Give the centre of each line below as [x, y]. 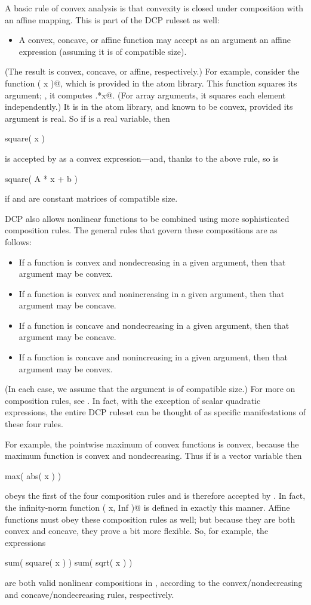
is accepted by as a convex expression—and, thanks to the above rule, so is [142, 158]
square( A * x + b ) [41, 178]
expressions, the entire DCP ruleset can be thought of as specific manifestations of [155, 412]
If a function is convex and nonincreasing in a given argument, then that [152, 293]
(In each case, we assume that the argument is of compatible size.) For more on [150, 389]
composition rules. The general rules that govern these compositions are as [141, 230]
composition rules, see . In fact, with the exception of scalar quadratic [133, 400]
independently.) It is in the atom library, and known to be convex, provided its [149, 107]
